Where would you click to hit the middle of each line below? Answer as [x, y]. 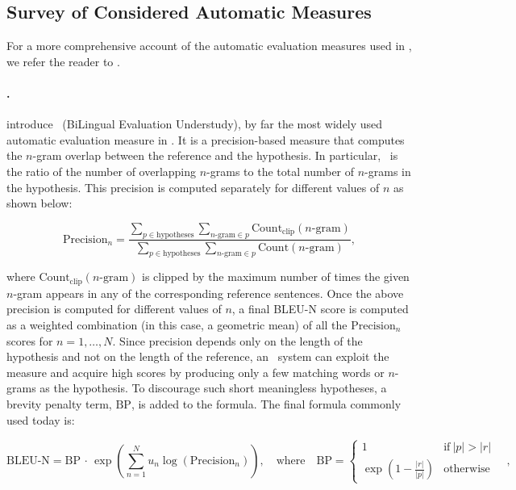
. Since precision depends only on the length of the [237, 340]
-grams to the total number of [281, 171]
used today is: [41, 419]
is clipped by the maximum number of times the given [275, 276]
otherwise [467, 469]
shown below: [40, 203]
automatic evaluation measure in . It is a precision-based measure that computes [206, 139]
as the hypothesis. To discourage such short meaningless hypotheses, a [213, 388]
